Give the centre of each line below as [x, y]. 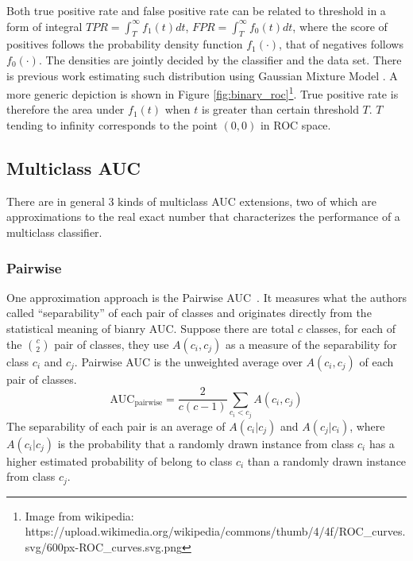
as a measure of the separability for [311, 344]
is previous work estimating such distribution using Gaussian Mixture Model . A [202, 75]
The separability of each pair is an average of [116, 426]
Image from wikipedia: [79, 515]
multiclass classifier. [54, 232]
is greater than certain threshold [280, 109]
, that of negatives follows [341, 44]
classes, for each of [351, 328]
